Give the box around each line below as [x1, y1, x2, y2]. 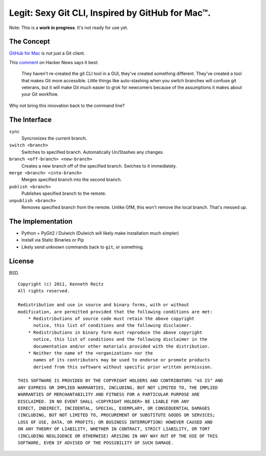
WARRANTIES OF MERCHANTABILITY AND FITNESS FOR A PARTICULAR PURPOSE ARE [18, 392, 200, 397]
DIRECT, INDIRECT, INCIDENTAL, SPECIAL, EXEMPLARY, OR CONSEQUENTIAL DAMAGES [18, 406, 210, 411]
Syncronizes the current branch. [21, 136, 87, 141]
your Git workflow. [21, 91, 59, 97]
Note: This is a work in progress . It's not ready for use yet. [9, 25, 128, 31]
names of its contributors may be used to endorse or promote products [33, 357, 210, 363]
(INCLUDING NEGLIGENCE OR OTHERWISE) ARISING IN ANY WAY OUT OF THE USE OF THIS [18, 433, 218, 439]
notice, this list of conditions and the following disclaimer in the [33, 337, 208, 342]
